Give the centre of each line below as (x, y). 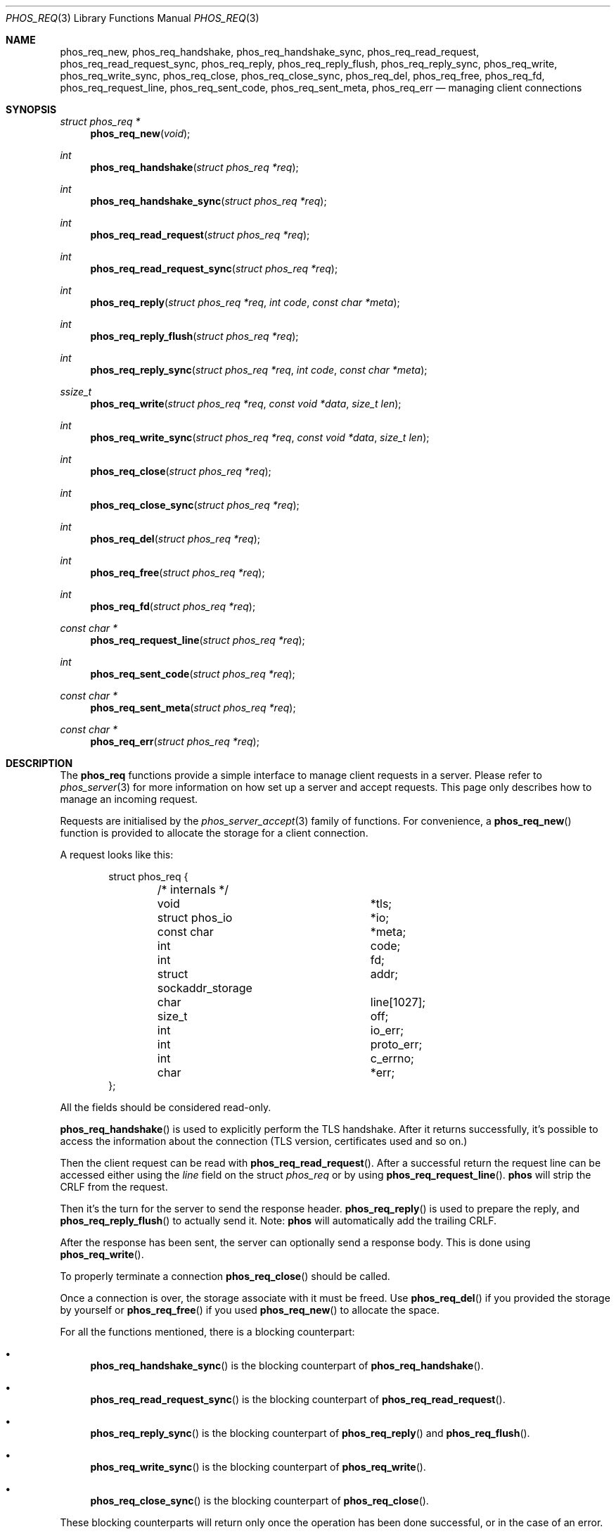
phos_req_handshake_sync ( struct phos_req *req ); (208, 201)
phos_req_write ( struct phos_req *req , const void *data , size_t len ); (246, 404)
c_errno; (392, 1058)
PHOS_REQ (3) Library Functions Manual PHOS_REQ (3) (133, 18)
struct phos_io (195, 918)
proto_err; (396, 1044)
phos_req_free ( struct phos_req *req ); (178, 572)
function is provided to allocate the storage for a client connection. (214, 833)
